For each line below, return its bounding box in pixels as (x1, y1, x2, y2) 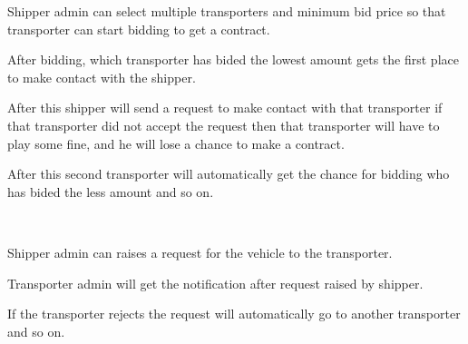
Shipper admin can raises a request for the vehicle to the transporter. (7, 242, 393, 261)
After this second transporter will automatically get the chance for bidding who (7, 164, 450, 183)
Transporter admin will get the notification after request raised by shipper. (7, 273, 424, 292)
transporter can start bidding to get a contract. (7, 19, 270, 38)
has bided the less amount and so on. (7, 182, 214, 201)
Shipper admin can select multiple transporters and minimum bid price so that (7, 2, 446, 20)
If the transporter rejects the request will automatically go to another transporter (7, 304, 461, 323)
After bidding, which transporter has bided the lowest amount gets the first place (7, 50, 459, 69)
